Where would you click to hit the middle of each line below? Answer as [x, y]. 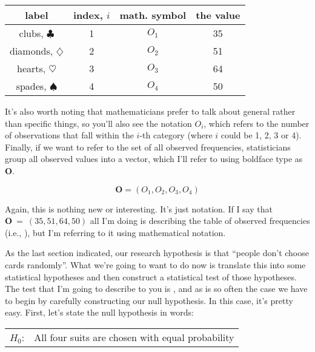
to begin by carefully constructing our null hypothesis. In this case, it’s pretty [149, 300]
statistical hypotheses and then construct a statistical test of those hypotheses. [151, 276]
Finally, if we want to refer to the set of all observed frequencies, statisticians [148, 147]
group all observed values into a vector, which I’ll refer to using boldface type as [154, 159]
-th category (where [176, 135]
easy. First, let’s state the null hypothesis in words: [99, 312]
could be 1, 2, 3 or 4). [261, 135]
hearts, [31, 68]
